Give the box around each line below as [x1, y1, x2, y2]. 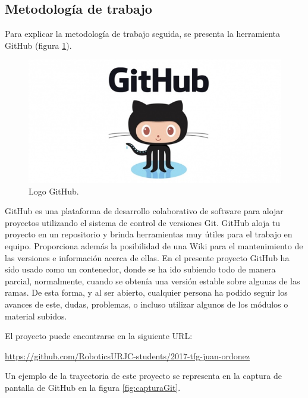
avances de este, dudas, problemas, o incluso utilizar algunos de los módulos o [5, 297, 288, 310]
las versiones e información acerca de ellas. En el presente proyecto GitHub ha [5, 251, 290, 264]
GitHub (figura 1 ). [5, 39, 72, 51]
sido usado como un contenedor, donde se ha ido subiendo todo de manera [5, 263, 276, 275]
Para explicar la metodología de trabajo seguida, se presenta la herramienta [5, 27, 281, 40]
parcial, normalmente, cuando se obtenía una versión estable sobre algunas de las [5, 274, 300, 287]
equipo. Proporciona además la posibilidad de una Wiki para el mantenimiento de [5, 240, 303, 252]
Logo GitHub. [29, 184, 79, 197]
